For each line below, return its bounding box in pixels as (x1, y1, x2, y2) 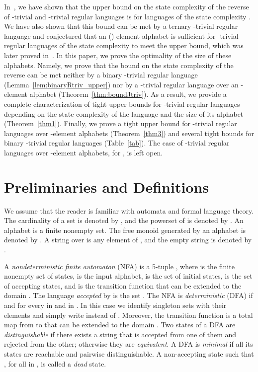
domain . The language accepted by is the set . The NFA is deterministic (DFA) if (4, 290, 253, 300)
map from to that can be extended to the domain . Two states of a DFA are (4, 319, 236, 330)
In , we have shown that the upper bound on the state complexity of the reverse (4, 1, 249, 11)
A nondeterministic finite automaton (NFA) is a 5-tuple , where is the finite (4, 261, 235, 271)
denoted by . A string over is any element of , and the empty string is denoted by (4, 234, 252, 245)
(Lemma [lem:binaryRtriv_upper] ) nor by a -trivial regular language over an (4, 79, 239, 89)
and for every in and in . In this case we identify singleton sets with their (4, 299, 227, 310)
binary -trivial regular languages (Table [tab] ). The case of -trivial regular (4, 138, 230, 148)
